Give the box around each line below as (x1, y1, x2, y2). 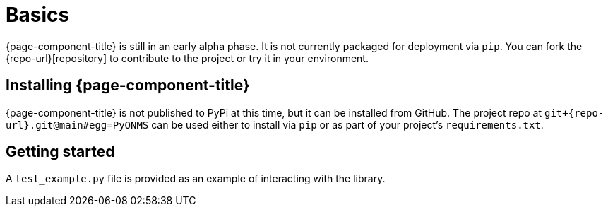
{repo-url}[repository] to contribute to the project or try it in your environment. (6, 52, 369, 64)
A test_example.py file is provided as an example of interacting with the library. (6, 172, 386, 185)
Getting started (6, 143, 115, 161)
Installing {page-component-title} (6, 76, 250, 95)
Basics (6, 3, 70, 27)
